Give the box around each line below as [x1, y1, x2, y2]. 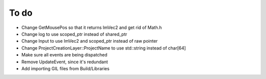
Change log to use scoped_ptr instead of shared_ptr [21, 31, 128, 37]
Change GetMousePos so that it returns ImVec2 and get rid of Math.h [21, 25, 162, 30]
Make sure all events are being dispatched [21, 52, 108, 58]
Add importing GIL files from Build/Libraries [21, 65, 110, 71]
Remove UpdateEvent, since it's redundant [21, 59, 108, 65]
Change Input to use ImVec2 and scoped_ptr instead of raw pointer [21, 38, 158, 44]
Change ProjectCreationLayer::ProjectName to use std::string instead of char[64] [21, 45, 186, 51]
